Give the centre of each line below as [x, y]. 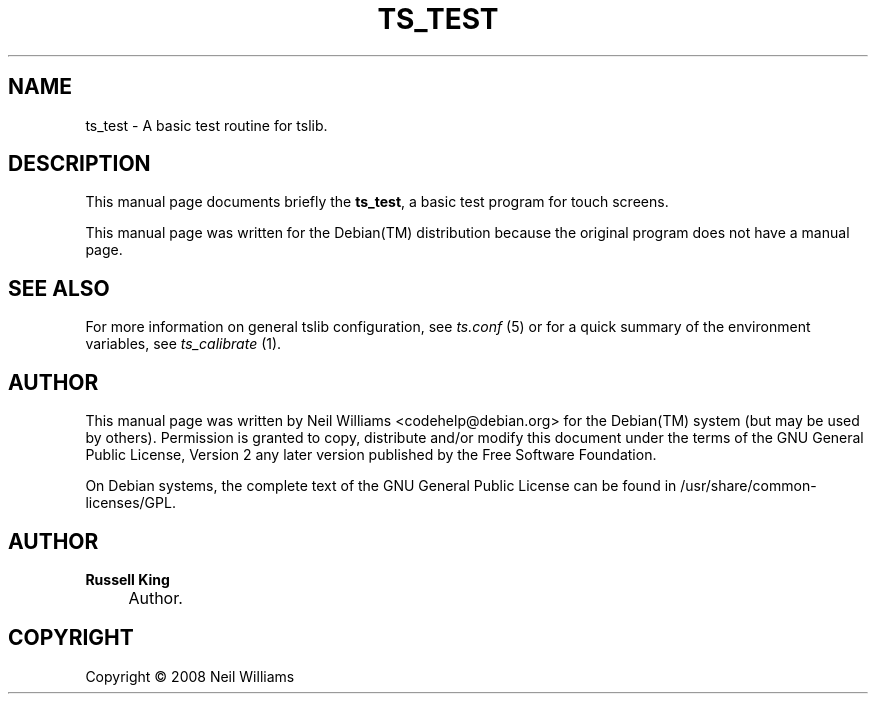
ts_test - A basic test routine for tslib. [206, 125]
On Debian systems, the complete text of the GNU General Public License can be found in [381, 486]
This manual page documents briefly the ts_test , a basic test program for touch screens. [377, 202]
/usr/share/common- [748, 486]
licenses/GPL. [130, 503]
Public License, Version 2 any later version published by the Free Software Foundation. [371, 455]
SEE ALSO [59, 288]
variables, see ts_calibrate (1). [183, 344]
